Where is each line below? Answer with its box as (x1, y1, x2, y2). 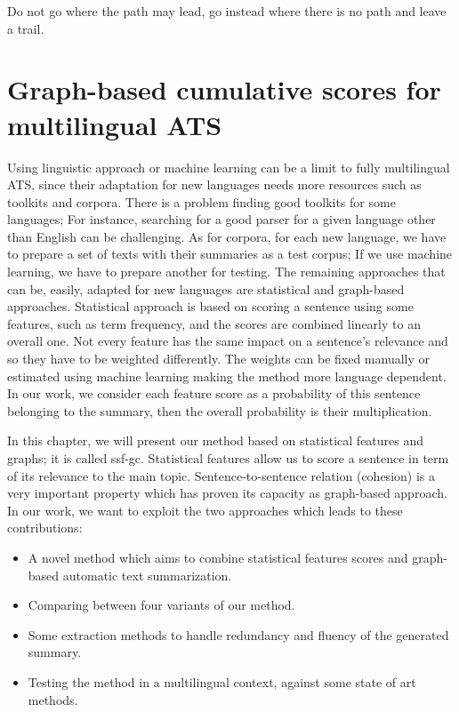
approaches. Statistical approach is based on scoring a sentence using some (7, 297, 414, 316)
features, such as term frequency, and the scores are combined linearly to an (7, 314, 421, 332)
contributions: (7, 518, 83, 537)
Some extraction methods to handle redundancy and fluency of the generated (28, 625, 449, 644)
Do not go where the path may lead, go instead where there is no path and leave (7, 2, 447, 20)
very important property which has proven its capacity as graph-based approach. (7, 484, 447, 502)
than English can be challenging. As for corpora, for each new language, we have (7, 227, 447, 245)
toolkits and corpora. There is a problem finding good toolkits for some (7, 192, 396, 211)
